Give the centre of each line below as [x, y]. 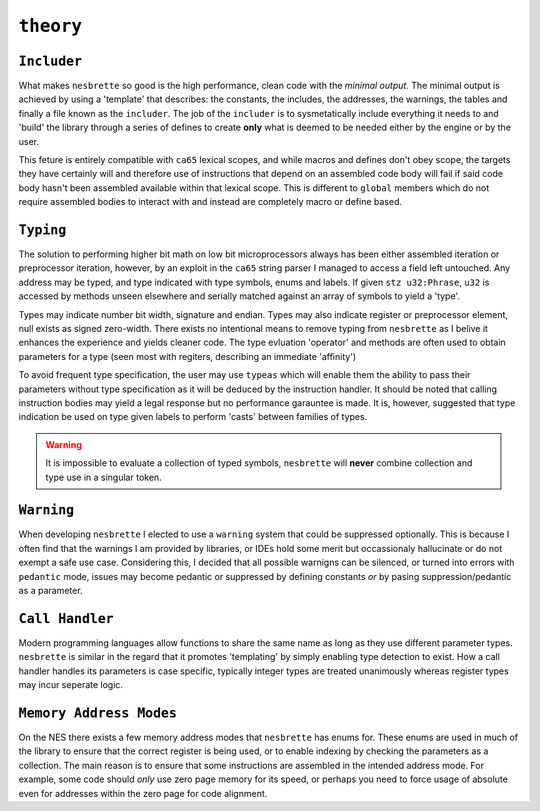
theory [50, 26]
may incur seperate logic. [71, 685]
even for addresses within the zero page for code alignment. [143, 793]
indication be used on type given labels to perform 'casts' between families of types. [193, 417]
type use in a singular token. [103, 477]
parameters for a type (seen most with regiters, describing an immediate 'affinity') [187, 356]
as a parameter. [51, 591]
